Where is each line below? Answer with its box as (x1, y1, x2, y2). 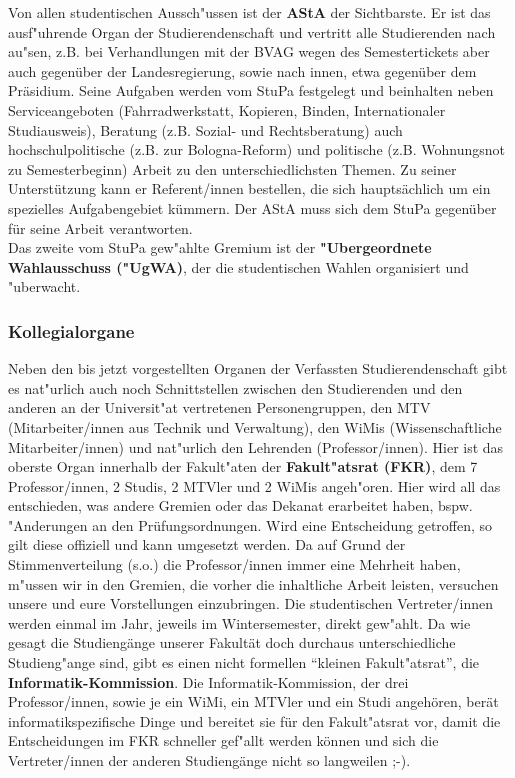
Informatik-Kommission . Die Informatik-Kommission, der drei (8, 671, 409, 692)
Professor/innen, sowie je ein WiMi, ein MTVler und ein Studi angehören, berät (8, 691, 499, 712)
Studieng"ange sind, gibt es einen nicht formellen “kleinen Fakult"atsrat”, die (8, 652, 480, 673)
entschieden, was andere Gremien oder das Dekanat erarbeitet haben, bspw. (8, 495, 473, 516)
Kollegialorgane (8, 318, 135, 343)
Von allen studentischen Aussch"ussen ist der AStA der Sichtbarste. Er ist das (8, 2, 491, 22)
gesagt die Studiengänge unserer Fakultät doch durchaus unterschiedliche (8, 632, 456, 653)
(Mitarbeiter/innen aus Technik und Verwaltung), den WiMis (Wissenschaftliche (8, 416, 502, 437)
